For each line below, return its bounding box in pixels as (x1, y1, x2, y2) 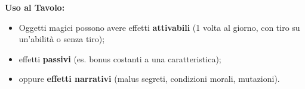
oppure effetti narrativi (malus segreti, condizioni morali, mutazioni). (19, 72, 280, 85)
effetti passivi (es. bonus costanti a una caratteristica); (19, 52, 221, 65)
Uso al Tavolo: (5, 1, 65, 13)
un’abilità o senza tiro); (19, 33, 105, 45)
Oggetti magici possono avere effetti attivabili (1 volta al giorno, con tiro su (19, 21, 300, 33)
